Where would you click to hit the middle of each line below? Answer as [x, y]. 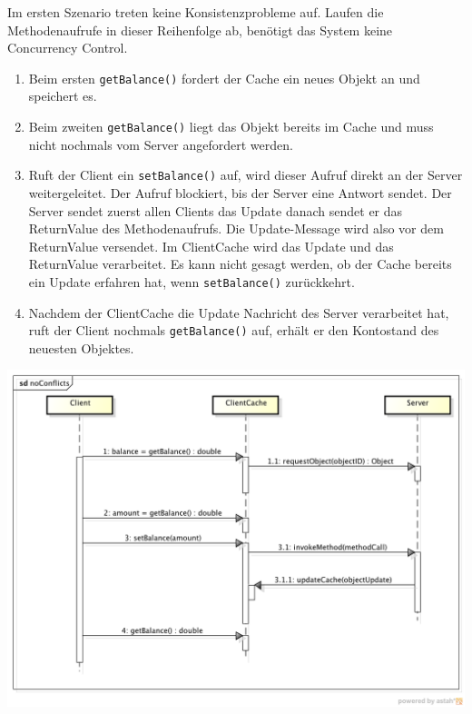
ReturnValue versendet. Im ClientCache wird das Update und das [211, 246]
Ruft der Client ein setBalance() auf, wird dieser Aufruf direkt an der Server [246, 175]
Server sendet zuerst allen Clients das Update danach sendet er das [216, 210]
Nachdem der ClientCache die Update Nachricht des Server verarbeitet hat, [239, 312]
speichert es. [63, 96]
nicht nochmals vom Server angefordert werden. [161, 144]
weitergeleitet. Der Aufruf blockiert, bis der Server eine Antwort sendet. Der [240, 192]
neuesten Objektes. [81, 347]
